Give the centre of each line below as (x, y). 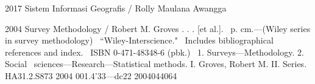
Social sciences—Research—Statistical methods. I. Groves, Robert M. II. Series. (156, 64)
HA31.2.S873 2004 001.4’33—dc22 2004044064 (91, 75)
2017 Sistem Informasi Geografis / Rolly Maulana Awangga (116, 8)
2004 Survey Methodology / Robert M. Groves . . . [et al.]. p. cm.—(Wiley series (158, 28)
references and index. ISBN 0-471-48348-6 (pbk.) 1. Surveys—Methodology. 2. (154, 52)
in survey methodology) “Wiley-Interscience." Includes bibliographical (139, 40)
